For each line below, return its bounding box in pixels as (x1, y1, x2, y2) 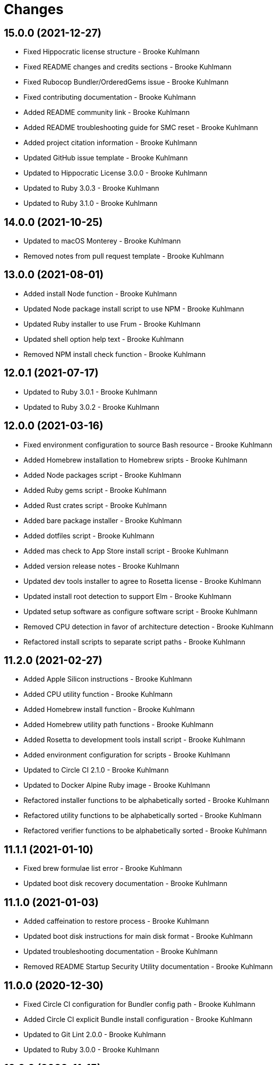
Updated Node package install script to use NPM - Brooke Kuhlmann (23, 304, 244, 313)
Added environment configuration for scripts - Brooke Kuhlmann (23, 751, 230, 759)
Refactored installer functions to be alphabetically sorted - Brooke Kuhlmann (23, 796, 270, 805)
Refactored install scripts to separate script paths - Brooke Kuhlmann (23, 637, 246, 646)
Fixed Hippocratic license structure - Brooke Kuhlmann (23, 47, 200, 56)
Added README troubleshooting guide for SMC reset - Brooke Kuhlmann (23, 123, 258, 132)
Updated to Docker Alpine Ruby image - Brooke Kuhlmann (23, 781, 210, 790)
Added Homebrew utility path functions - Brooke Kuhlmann (23, 720, 213, 729)
